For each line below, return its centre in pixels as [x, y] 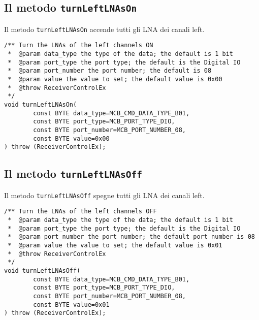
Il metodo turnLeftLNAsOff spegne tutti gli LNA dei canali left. [104, 195]
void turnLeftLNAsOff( [42, 271]
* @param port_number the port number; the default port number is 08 [131, 237]
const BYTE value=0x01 [71, 305]
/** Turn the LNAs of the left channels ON [79, 45]
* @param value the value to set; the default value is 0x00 [115, 79]
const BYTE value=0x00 [71, 138]
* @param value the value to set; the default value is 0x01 [115, 246]
